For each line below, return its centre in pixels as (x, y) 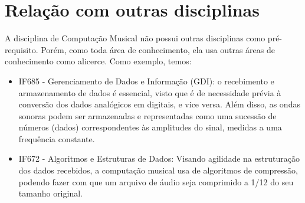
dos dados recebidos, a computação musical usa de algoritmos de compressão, (158, 170)
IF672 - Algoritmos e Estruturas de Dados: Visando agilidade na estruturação (159, 158)
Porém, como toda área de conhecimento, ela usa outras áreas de (158, 49)
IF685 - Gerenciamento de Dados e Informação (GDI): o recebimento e (146, 81)
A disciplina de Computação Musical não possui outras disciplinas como (135, 38)
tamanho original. (50, 193)
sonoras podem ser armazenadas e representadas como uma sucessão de (147, 115)
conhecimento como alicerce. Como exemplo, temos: (98, 61)
